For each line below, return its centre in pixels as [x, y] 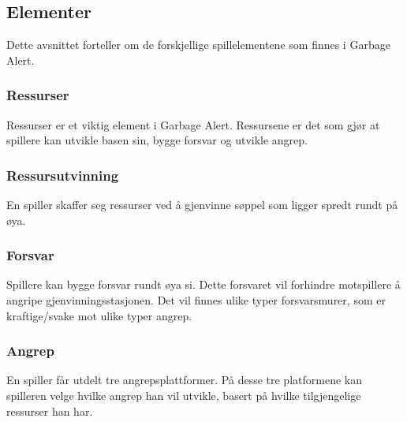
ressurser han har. [50, 411]
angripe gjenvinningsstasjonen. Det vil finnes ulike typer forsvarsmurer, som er [196, 300]
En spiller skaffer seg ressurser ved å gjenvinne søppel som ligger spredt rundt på [202, 205]
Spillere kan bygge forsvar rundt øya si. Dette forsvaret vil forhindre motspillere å [203, 284]
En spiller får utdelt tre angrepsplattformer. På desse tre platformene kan [184, 380]
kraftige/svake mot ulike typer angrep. [99, 315]
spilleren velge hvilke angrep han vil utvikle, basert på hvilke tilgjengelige [184, 396]
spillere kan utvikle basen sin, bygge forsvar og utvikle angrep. [157, 140]
